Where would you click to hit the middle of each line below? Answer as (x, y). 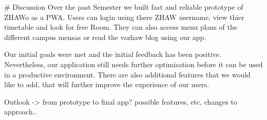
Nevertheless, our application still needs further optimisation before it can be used (133, 64)
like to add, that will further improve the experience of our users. (107, 84)
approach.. (21, 112)
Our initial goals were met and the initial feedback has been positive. (113, 54)
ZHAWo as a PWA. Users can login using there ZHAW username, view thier (124, 17)
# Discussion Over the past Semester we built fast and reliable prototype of (124, 7)
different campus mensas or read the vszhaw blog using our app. (105, 37)
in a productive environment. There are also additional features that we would (127, 74)
